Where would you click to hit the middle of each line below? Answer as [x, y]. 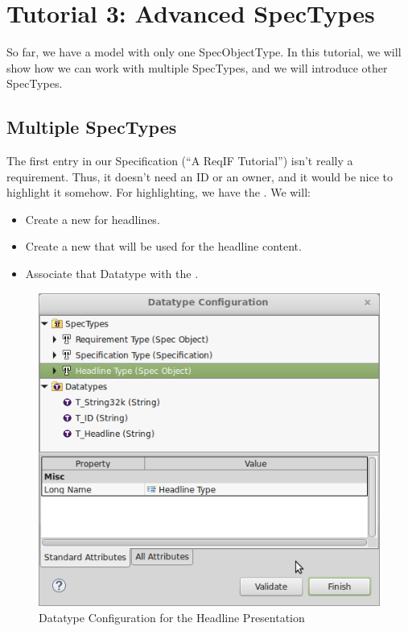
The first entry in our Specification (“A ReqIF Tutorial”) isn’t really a [180, 161]
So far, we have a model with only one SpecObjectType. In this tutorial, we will [204, 52]
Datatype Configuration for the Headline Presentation [172, 617]
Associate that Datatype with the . [112, 274]
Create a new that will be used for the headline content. [163, 246]
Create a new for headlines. [93, 219]
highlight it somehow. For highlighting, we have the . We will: [159, 192]
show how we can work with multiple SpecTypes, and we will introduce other [197, 67]
